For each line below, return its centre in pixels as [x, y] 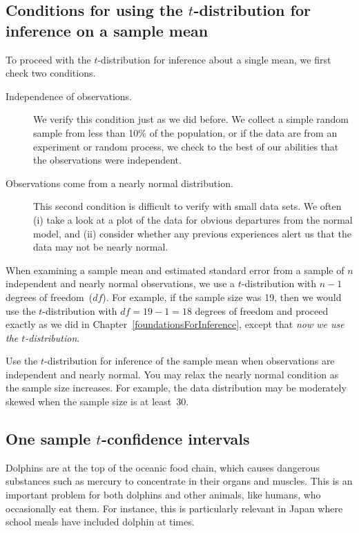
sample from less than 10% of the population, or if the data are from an [185, 132]
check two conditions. [51, 73]
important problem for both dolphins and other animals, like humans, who [163, 495]
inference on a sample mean [107, 30]
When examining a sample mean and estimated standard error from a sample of [175, 270]
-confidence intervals [175, 439]
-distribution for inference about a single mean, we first [214, 59]
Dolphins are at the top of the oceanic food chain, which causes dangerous [163, 467]
